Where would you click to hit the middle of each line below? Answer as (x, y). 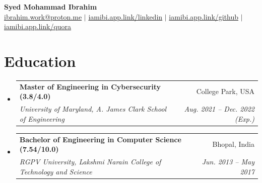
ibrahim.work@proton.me (43, 16)
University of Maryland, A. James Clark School (93, 109)
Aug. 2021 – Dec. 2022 (219, 109)
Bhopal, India (233, 144)
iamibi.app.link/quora (38, 26)
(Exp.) (245, 118)
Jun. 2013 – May (228, 161)
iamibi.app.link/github (204, 16)
